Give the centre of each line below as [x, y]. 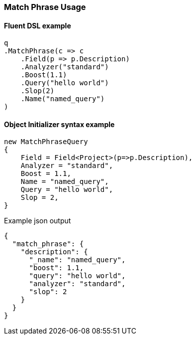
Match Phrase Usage [45, 7]
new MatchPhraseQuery [46, 142]
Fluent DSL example [38, 25]
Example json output [38, 221]
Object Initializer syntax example [59, 124]
